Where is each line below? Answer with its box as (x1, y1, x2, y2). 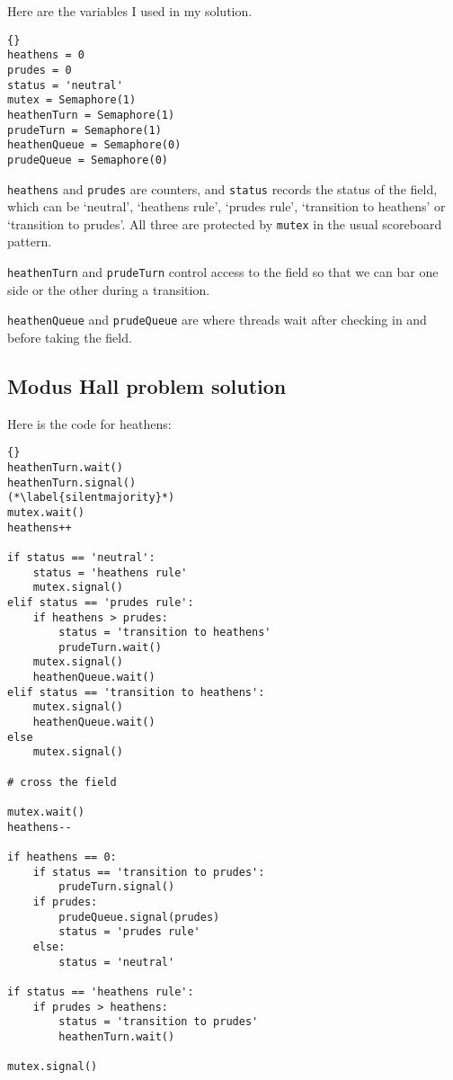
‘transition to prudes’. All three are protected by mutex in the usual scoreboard (7, 214, 442, 233)
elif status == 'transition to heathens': (7, 685, 265, 699)
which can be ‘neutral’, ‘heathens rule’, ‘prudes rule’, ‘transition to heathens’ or (7, 197, 446, 216)
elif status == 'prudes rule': (7, 595, 194, 609)
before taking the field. (7, 327, 132, 346)
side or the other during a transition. (7, 280, 210, 299)
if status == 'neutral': (7, 550, 155, 564)
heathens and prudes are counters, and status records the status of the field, (7, 179, 438, 198)
